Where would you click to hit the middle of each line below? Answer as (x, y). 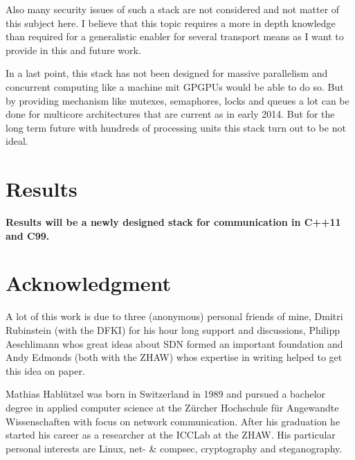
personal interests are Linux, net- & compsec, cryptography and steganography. (174, 448)
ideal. (17, 141)
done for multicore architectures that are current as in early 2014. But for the (170, 114)
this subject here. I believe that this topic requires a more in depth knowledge (171, 23)
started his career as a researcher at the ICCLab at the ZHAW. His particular (171, 435)
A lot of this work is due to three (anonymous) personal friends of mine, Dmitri (174, 316)
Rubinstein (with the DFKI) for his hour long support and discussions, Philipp (173, 329)
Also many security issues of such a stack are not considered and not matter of (173, 9)
